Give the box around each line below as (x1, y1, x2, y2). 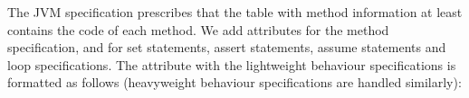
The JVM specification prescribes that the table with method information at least (7, 3, 463, 21)
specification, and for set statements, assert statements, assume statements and (7, 38, 446, 57)
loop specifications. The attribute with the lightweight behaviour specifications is (7, 55, 456, 74)
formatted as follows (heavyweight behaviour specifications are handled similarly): (7, 73, 462, 92)
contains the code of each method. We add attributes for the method (7, 20, 389, 39)
